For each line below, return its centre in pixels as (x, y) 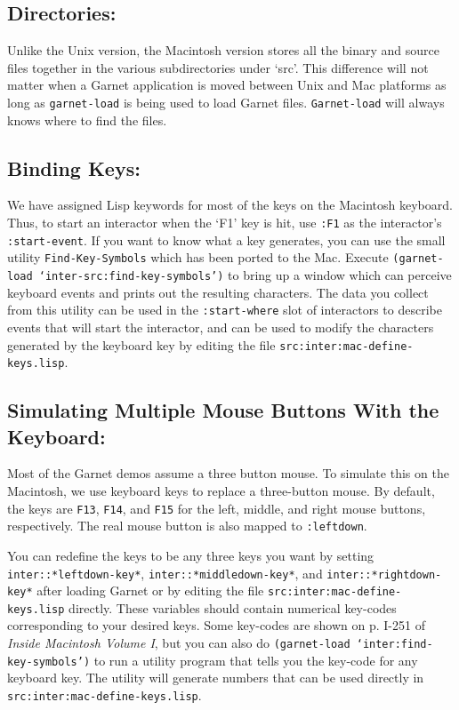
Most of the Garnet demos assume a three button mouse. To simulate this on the (228, 473)
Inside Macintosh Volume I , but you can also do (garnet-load (179, 643)
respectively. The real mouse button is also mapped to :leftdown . (187, 526)
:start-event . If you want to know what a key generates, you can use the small (226, 239)
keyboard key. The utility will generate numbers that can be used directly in (216, 678)
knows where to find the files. (87, 120)
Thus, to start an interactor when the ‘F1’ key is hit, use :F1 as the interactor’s (225, 223)
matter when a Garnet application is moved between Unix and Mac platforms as (227, 85)
